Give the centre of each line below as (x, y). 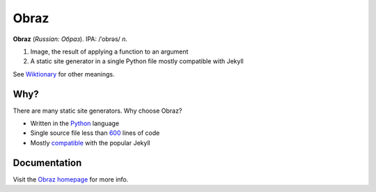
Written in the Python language (75, 123)
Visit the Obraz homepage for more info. (71, 179)
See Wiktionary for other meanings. (64, 74)
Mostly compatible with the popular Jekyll (90, 143)
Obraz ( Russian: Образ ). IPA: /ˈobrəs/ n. (70, 39)
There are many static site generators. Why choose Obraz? (97, 111)
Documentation (47, 162)
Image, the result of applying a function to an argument (109, 51)
